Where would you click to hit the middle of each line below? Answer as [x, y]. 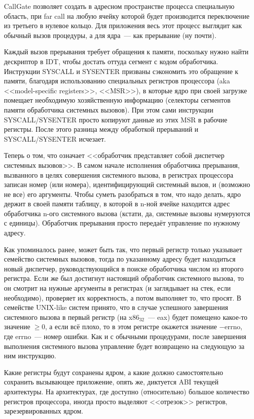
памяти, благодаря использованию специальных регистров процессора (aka [117, 81]
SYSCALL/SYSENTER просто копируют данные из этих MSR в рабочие [116, 119]
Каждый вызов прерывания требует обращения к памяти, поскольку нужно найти [126, 52]
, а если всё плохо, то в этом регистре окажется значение [131, 326]
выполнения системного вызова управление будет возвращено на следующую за [124, 346]
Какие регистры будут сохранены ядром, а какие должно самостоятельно [114, 372]
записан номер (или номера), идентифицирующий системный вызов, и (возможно [127, 184]
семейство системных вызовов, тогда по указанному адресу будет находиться [120, 259]
